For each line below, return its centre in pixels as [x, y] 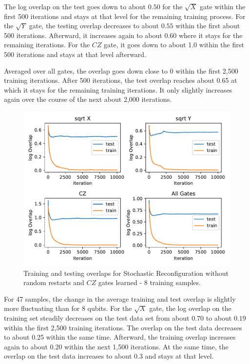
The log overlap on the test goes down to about [75, 6]
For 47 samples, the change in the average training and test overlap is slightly [120, 298]
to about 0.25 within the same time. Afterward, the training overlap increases [120, 337]
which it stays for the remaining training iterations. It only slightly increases [118, 89]
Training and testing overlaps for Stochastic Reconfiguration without [126, 273]
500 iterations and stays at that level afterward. [75, 54]
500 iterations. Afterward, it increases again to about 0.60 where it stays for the [123, 35]
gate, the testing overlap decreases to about [94, 26]
